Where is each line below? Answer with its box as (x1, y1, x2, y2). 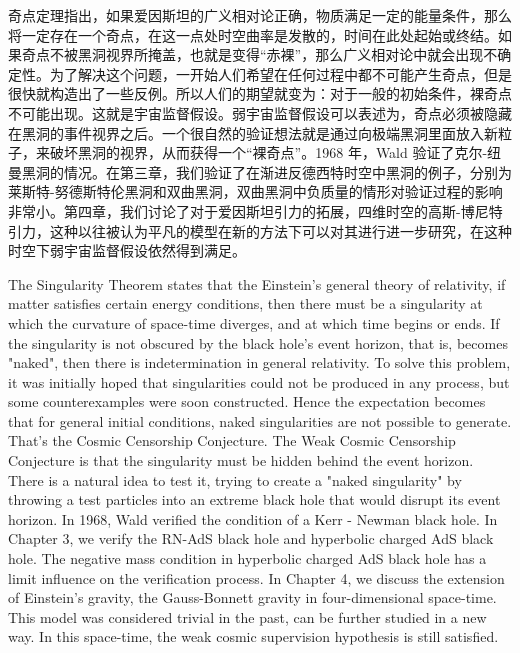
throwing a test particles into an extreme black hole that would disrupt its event (8, 489, 501, 510)
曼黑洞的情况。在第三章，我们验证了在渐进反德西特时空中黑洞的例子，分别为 (8, 161, 512, 182)
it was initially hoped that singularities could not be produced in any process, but (8, 371, 510, 392)
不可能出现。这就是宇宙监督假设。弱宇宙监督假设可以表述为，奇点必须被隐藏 (8, 102, 512, 123)
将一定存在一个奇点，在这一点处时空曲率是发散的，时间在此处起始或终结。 (8, 24, 498, 45)
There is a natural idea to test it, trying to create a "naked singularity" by (8, 469, 462, 490)
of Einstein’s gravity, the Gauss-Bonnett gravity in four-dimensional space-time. (8, 587, 497, 608)
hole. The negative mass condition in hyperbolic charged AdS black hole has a (8, 548, 487, 569)
